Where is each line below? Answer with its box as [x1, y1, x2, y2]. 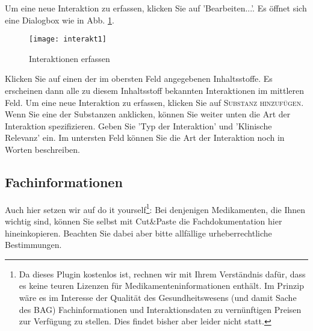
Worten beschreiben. [5, 143, 81, 155]
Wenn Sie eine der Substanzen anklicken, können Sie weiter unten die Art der [5, 108, 291, 120]
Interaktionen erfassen [29, 52, 110, 64]
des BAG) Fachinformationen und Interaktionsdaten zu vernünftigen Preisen [19, 303, 302, 315]
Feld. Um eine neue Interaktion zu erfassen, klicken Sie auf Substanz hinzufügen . [5, 96, 304, 108]
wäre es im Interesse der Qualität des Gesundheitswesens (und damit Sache [19, 291, 297, 304]
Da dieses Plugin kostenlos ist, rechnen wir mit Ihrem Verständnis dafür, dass [19, 267, 306, 280]
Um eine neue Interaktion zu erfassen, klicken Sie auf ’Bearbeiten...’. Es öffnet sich [5, 2, 307, 14]
